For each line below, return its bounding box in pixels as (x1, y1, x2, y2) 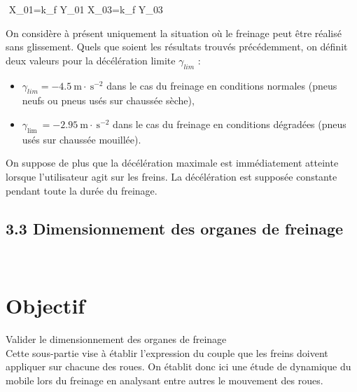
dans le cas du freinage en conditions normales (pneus (106, 78, 337, 92)
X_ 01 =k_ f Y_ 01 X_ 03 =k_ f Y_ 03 (8, 2, 163, 16)
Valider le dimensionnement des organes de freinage (6, 332, 227, 346)
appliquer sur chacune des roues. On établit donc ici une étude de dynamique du (6, 359, 351, 374)
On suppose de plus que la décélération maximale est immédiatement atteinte (6, 155, 339, 170)
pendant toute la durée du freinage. (6, 183, 157, 197)
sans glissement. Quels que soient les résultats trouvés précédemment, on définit (6, 39, 348, 54)
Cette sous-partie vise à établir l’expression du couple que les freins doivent (6, 345, 328, 360)
